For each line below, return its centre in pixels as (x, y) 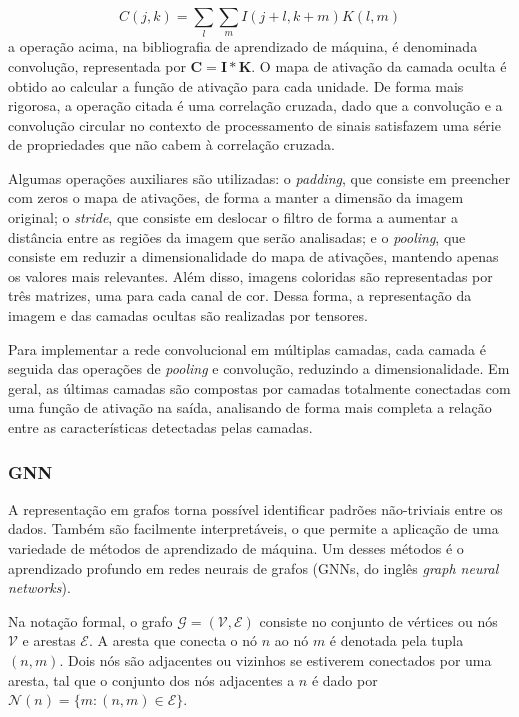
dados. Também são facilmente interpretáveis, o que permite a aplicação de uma (253, 528)
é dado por (344, 679)
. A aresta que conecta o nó (173, 640)
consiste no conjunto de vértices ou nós (378, 620)
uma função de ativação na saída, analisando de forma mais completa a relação (250, 407)
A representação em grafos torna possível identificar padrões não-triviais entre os (255, 508)
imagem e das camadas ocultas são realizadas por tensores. (188, 315)
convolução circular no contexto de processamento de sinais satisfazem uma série (254, 124)
